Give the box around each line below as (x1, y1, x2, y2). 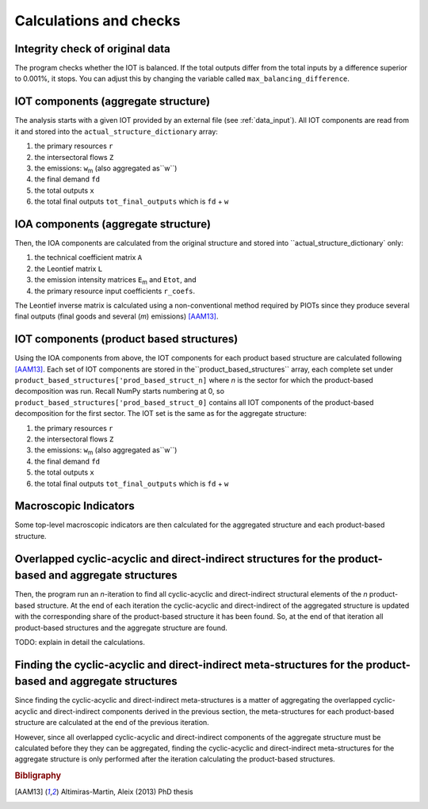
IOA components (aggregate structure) (14, 217, 212, 231)
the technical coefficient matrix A (34, 253, 143, 262)
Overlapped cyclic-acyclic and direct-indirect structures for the (14, 551, 336, 566)
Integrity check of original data (14, 42, 170, 55)
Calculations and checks (14, 12, 182, 29)
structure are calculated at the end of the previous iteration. (14, 718, 209, 727)
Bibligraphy (14, 770, 62, 781)
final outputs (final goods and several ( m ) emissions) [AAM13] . (14, 311, 219, 321)
